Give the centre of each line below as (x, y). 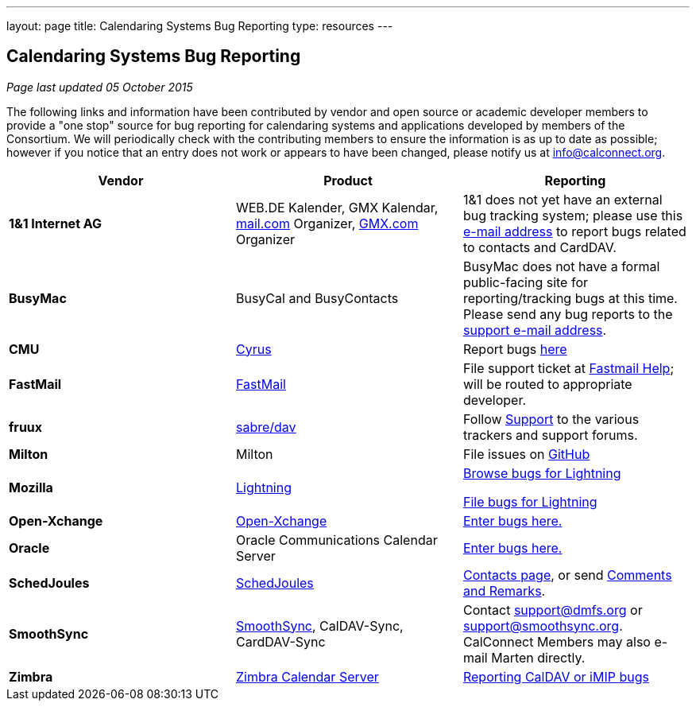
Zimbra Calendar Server (307, 676)
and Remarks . (504, 590)
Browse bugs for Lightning (542, 473)
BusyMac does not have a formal (561, 266)
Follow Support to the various (551, 419)
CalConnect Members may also (557, 641)
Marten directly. (538, 657)
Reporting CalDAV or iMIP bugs (556, 676)
